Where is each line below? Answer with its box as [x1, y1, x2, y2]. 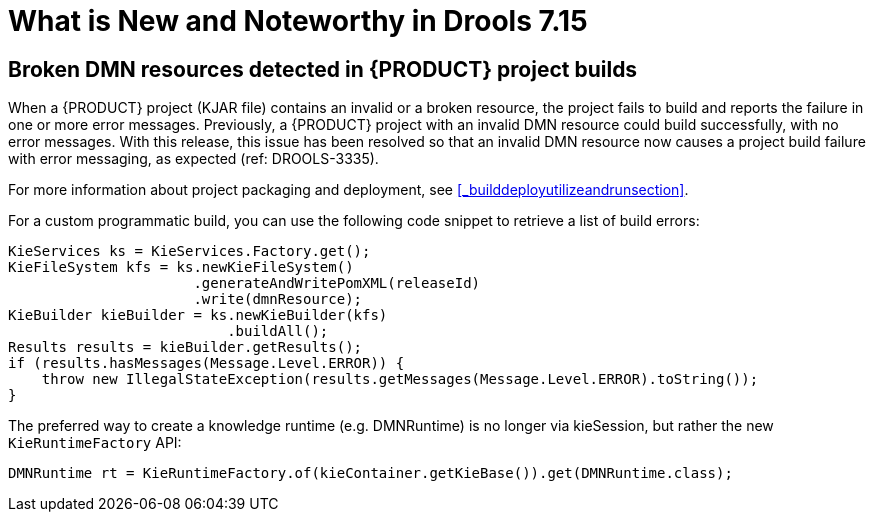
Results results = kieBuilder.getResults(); [8, 339, 363, 356]
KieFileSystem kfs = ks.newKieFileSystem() [8, 259, 354, 276]
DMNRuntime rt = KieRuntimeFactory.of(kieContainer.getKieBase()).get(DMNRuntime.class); [8, 465, 733, 482]
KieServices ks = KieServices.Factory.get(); [8, 243, 371, 260]
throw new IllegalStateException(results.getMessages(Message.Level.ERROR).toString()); [41, 371, 759, 388]
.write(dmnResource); [193, 291, 363, 308]
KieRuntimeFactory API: [8, 434, 182, 452]
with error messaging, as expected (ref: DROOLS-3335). [8, 150, 379, 168]
